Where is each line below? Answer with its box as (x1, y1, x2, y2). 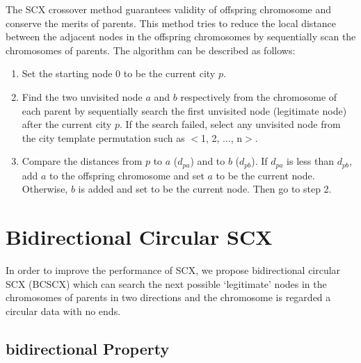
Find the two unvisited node (22, 89, 143, 104)
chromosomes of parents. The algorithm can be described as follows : (6, 42, 296, 57)
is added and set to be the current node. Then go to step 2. (78, 181, 332, 196)
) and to (190, 154, 225, 168)
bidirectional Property (6, 337, 170, 359)
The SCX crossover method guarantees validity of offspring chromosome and (6, 2, 331, 16)
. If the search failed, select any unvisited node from (119, 117, 341, 131)
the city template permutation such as (22, 130, 185, 145)
